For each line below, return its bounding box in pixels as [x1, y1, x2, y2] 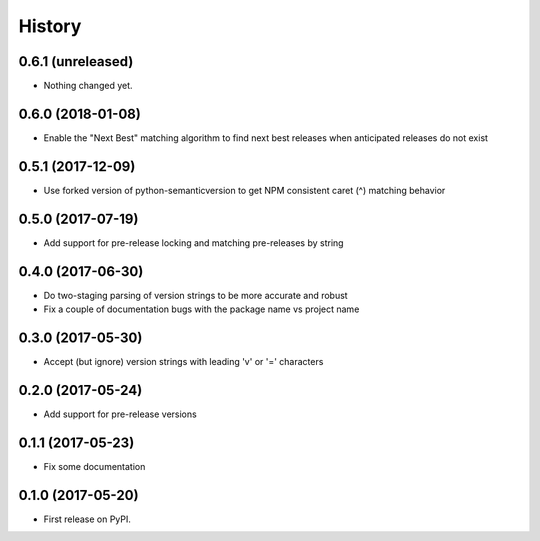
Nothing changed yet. [43, 80, 134, 92]
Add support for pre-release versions [43, 408, 197, 420]
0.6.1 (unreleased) [18, 53, 134, 70]
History [18, 15, 82, 37]
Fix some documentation [43, 460, 146, 472]
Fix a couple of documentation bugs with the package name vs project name [43, 303, 360, 315]
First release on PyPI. [43, 513, 132, 525]
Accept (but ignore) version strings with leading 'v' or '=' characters [43, 355, 324, 367]
